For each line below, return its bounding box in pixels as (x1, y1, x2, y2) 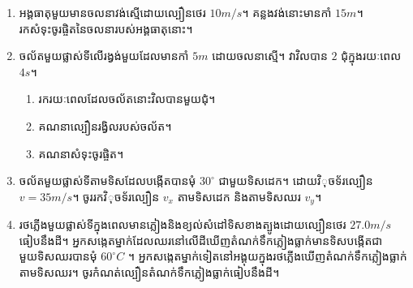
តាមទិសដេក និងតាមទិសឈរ (177, 187, 301, 204)
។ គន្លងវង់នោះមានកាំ (242, 4, 332, 20)
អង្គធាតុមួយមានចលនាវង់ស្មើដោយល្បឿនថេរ (19, 4, 206, 20)
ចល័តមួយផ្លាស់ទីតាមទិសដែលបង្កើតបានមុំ (19, 172, 196, 189)
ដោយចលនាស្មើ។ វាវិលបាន (212, 47, 328, 64)
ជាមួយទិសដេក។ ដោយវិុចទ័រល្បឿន (218, 172, 373, 189)
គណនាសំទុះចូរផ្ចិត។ (38, 144, 124, 161)
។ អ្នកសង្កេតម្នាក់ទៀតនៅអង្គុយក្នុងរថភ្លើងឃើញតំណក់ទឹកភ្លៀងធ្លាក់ (127, 247, 407, 264)
